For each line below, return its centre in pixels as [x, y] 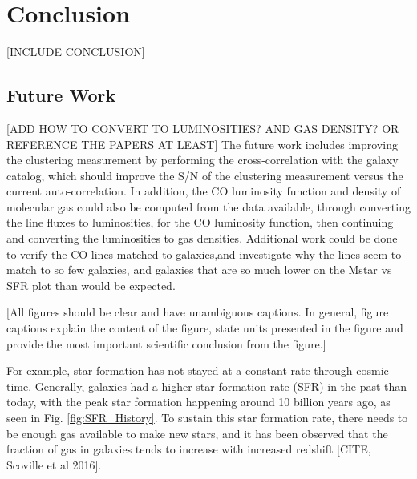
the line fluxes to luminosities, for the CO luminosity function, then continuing [200, 222]
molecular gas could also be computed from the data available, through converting [208, 206]
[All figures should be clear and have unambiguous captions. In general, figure [198, 312]
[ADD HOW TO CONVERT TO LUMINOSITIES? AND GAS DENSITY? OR [203, 128]
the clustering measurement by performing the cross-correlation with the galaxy [202, 160]
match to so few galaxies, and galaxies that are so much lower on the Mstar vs [199, 270]
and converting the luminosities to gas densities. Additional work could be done [202, 238]
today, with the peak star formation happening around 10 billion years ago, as [198, 402]
